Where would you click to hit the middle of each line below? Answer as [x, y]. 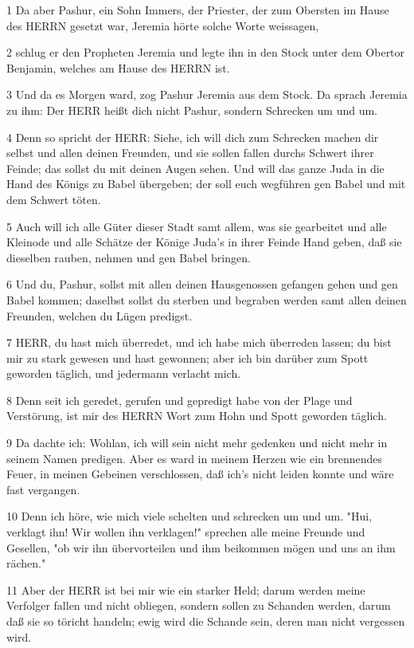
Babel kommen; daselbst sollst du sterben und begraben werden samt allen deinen [207, 299]
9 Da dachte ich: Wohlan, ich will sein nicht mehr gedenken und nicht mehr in [197, 443]
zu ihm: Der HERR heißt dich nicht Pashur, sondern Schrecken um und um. [192, 110]
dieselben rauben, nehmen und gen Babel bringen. [129, 257]
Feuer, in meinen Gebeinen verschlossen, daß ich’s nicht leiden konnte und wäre [200, 474]
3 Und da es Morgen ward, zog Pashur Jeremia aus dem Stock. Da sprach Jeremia [207, 94]
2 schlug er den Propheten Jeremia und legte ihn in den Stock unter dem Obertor [206, 52]
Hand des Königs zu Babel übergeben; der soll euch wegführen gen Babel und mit [206, 184]
